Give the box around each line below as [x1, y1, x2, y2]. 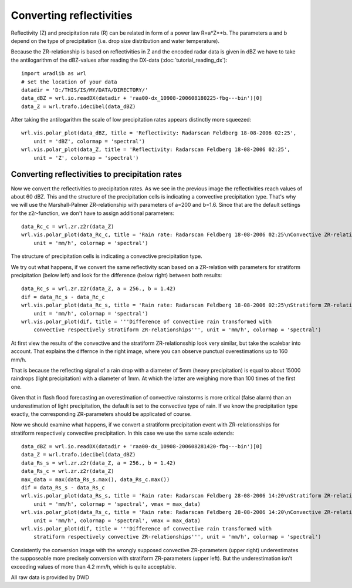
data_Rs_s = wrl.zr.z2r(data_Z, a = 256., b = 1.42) [21, 459, 176, 466]
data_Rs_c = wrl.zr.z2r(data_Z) [21, 468, 114, 475]
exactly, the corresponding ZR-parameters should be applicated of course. [11, 410, 192, 417]
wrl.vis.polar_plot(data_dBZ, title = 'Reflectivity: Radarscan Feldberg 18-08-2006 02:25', [21, 130, 297, 136]
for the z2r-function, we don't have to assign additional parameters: [11, 209, 175, 217]
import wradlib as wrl [21, 70, 87, 77]
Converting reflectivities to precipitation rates [11, 169, 182, 179]
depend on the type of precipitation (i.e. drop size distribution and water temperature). [11, 37, 220, 44]
